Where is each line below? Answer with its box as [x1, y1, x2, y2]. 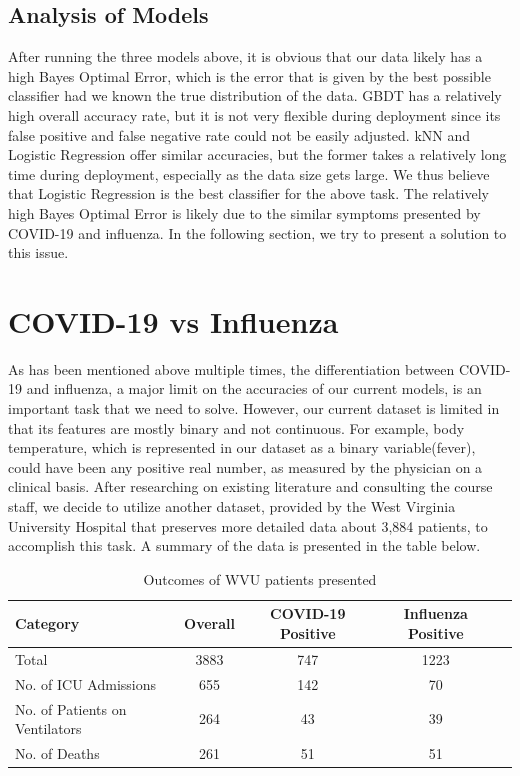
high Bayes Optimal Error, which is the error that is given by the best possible [8, 65, 491, 86]
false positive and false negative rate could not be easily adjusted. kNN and [8, 124, 471, 145]
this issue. [8, 242, 69, 263]
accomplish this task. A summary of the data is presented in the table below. [8, 535, 481, 556]
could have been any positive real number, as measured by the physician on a [8, 456, 483, 477]
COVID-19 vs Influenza [8, 300, 339, 341]
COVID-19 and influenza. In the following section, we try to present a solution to [8, 222, 507, 243]
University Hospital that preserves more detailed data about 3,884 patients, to [8, 515, 488, 536]
